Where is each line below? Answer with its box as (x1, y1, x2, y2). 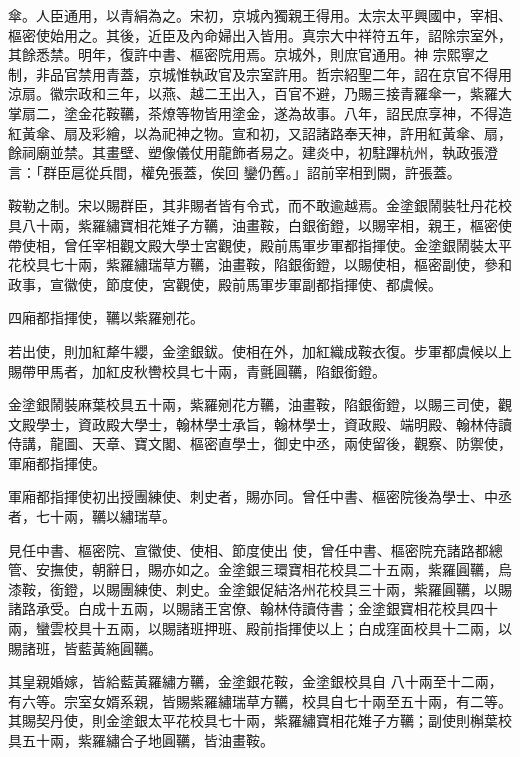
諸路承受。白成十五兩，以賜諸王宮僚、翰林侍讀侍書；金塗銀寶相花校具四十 (8, 598, 498, 619)
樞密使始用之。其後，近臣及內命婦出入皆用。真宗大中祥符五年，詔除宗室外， (8, 24, 512, 45)
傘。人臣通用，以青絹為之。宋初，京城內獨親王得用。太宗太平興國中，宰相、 (8, 5, 512, 25)
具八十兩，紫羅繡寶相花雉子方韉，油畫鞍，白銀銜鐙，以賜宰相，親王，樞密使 (8, 214, 512, 235)
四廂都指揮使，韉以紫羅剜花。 (8, 307, 204, 328)
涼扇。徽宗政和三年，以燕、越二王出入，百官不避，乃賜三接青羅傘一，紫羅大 (8, 83, 512, 104)
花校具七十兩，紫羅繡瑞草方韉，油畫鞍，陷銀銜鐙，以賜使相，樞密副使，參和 (8, 254, 512, 275)
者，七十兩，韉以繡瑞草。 (8, 506, 176, 527)
